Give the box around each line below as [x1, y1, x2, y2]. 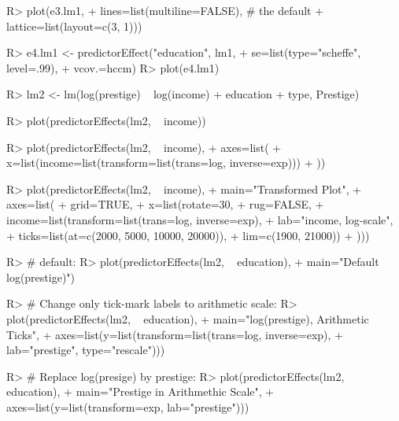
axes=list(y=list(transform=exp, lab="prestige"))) [6, 398, 249, 415]
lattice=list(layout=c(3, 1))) [6, 17, 142, 34]
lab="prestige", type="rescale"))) [6, 342, 165, 358]
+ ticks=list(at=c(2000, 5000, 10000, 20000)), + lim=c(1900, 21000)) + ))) [6, 227, 370, 243]
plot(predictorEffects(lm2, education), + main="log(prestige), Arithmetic [6, 310, 369, 327]
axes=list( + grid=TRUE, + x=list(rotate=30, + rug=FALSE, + [6, 196, 324, 212]
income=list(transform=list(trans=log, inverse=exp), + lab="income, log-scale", [6, 211, 393, 227]
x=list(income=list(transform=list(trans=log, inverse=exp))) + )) [6, 154, 326, 171]
